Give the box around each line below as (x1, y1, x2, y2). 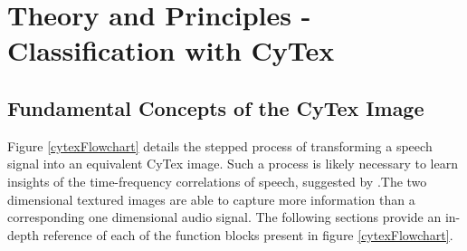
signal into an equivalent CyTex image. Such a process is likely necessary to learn (7, 154, 458, 173)
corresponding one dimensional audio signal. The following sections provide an (7, 208, 442, 227)
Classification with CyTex (7, 32, 335, 69)
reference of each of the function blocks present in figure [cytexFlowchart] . (43, 225, 453, 244)
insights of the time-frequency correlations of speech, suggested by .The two (7, 171, 427, 190)
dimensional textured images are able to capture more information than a (7, 189, 415, 208)
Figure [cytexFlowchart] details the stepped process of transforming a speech (7, 136, 433, 155)
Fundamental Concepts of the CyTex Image (7, 93, 424, 121)
